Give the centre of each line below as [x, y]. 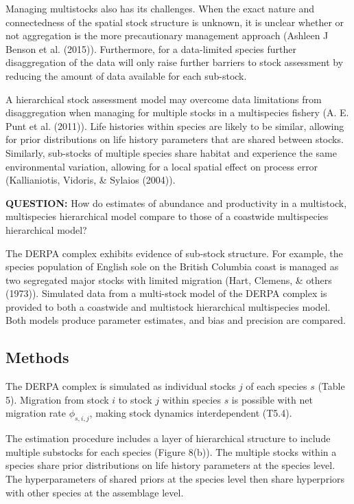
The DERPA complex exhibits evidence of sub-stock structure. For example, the [174, 253]
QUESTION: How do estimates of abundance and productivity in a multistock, [176, 202]
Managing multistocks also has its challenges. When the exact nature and [160, 8]
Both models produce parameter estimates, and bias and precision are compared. [176, 320]
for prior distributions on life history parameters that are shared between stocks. [175, 139]
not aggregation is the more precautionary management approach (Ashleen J [167, 35]
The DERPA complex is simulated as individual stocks [121, 386]
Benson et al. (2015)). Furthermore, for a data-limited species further [151, 48]
